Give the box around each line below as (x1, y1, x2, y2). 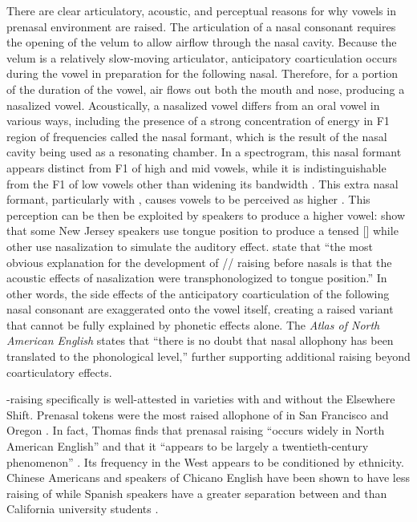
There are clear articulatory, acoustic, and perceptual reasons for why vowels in (6, 2, 396, 18)
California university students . (6, 500, 159, 517)
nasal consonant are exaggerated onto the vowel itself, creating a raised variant (6, 301, 394, 318)
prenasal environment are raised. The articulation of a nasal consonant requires (6, 18, 396, 34)
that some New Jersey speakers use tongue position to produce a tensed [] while (6, 222, 399, 239)
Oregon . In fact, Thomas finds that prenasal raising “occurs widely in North (6, 422, 385, 439)
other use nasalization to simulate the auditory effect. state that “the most (6, 237, 373, 254)
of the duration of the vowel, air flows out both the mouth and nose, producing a (6, 80, 405, 97)
